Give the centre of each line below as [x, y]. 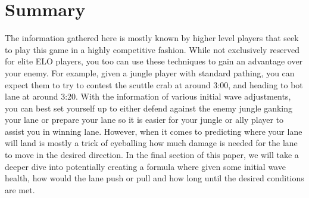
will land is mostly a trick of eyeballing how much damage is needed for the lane [151, 143]
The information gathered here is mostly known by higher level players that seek [152, 38]
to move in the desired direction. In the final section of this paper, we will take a [152, 155]
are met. [20, 189]
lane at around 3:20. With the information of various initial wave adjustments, [148, 96]
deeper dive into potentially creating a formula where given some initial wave [145, 166]
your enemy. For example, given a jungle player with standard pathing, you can [150, 72]
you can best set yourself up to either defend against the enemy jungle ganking [149, 108]
